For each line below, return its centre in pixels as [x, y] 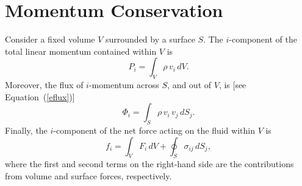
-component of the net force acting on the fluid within [154, 130]
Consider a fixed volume [50, 39]
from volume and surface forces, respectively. [88, 176]
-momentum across [124, 85]
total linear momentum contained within [81, 51]
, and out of [189, 85]
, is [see [232, 85]
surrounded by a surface [150, 39]
